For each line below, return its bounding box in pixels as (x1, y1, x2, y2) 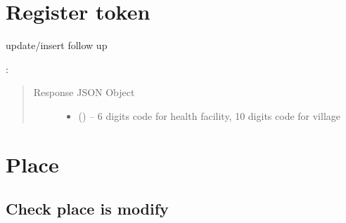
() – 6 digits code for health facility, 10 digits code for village (78, 108, 341, 123)
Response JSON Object (33, 85, 135, 100)
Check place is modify (6, 198, 169, 219)
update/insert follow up (6, 38, 108, 53)
